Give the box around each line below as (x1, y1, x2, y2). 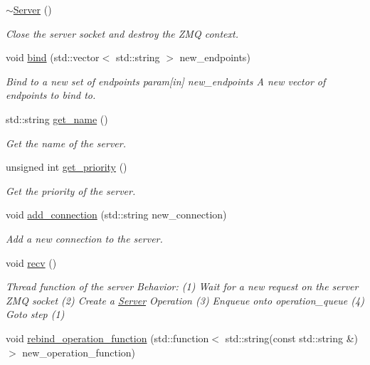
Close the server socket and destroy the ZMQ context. (6, 26, 238, 41)
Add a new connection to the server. (6, 231, 163, 245)
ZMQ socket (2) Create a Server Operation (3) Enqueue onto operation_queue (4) (6, 292, 364, 307)
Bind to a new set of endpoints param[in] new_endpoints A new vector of (6, 73, 326, 88)
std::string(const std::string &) (225, 330, 359, 345)
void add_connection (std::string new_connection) (6, 207, 227, 222)
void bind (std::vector (6, 50, 100, 65)
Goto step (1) (6, 307, 65, 322)
